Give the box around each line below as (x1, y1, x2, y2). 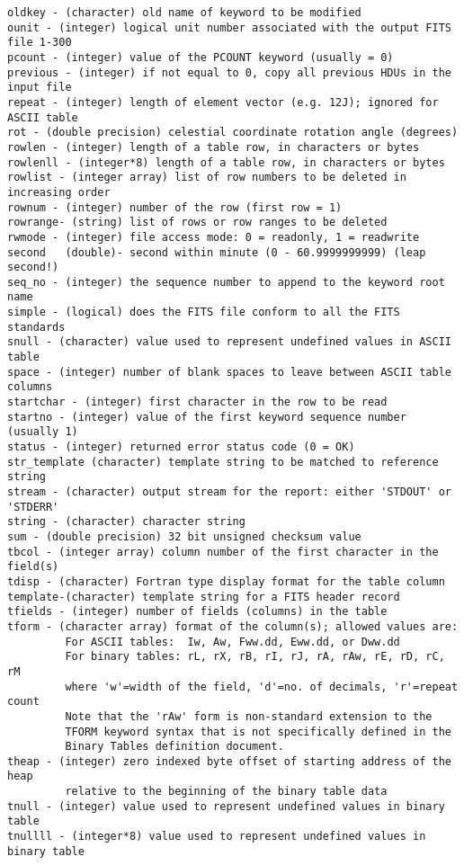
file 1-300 (7, 36, 72, 49)
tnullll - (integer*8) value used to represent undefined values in (7, 830, 426, 843)
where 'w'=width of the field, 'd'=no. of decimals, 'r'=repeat (65, 680, 459, 693)
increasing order (7, 185, 111, 199)
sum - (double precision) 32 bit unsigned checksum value (7, 530, 361, 543)
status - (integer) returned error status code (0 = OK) (7, 441, 355, 454)
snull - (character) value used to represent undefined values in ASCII (7, 335, 451, 349)
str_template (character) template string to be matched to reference (7, 455, 439, 468)
